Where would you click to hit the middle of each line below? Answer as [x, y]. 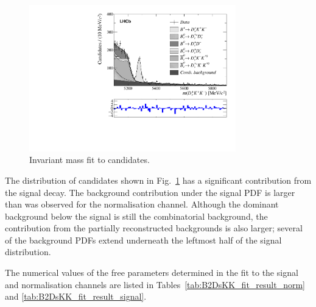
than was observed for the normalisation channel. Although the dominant [142, 204]
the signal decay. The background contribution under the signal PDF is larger [150, 192]
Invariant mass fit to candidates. [90, 160]
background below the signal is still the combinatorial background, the [136, 216]
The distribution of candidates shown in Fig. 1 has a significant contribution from [158, 180]
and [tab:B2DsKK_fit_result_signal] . [76, 296]
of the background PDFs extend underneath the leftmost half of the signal [143, 240]
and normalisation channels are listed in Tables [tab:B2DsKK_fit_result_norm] [155, 284]
